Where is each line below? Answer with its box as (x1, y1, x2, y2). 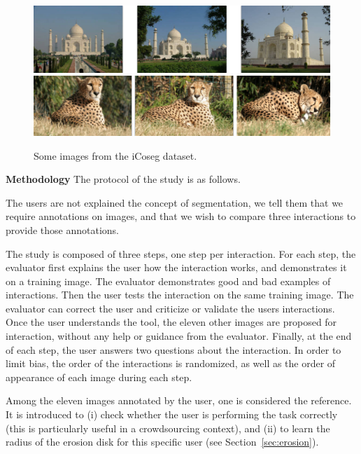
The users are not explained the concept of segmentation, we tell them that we (6, 195, 344, 209)
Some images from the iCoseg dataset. (34, 148, 197, 163)
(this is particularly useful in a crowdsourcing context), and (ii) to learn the (6, 420, 330, 435)
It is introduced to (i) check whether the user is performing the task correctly (6, 407, 338, 422)
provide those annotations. (6, 222, 119, 237)
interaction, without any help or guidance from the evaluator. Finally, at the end (6, 329, 352, 343)
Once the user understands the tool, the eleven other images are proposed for (6, 315, 337, 329)
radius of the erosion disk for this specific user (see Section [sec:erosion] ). (6, 434, 319, 449)
